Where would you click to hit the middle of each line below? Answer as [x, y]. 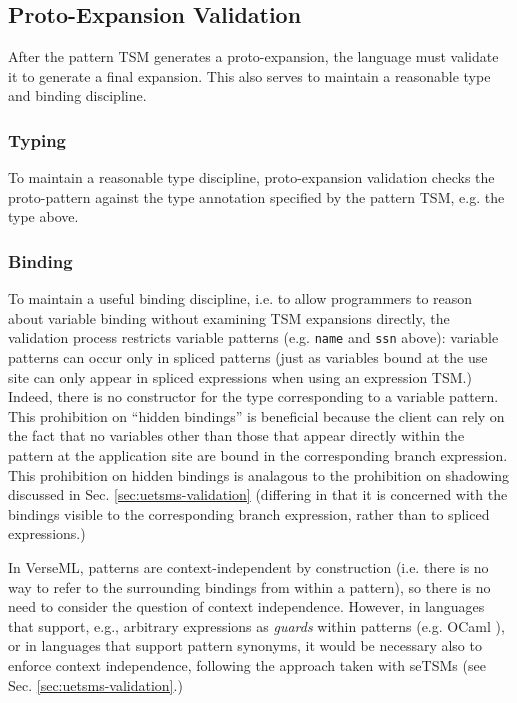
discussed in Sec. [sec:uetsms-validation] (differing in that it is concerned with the [258, 494]
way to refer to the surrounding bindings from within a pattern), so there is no [249, 586]
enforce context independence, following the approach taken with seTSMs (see [247, 664]
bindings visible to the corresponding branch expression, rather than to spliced [249, 513]
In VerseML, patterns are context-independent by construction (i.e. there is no [248, 566]
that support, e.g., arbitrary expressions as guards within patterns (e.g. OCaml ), [256, 625]
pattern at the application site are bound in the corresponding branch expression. [258, 455]
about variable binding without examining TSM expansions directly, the [229, 317]
